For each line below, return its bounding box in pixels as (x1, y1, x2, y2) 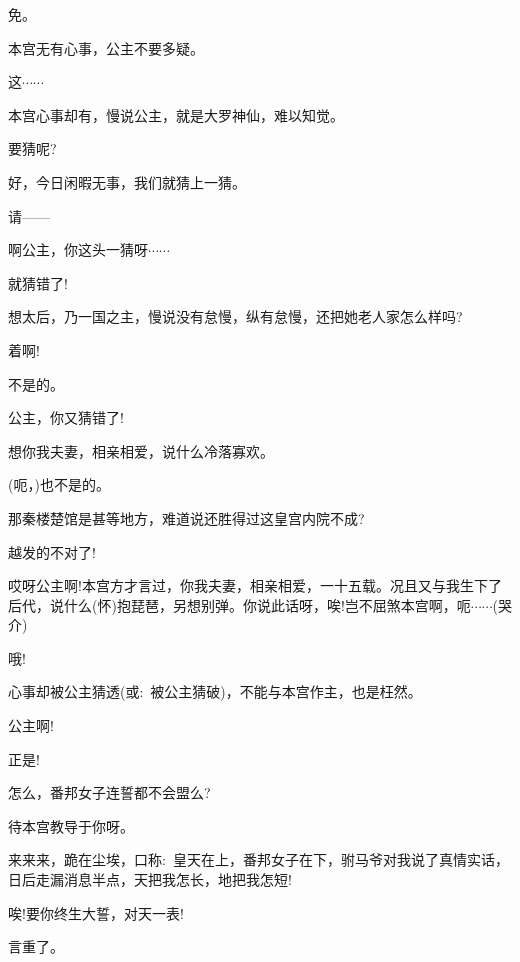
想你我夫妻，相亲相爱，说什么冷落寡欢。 (8, 440, 274, 461)
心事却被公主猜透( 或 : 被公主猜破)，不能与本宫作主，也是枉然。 (8, 681, 422, 702)
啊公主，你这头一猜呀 (8, 239, 148, 260)
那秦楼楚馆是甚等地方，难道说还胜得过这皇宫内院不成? (8, 507, 365, 528)
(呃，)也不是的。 (8, 474, 110, 495)
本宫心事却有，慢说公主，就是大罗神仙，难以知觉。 (8, 104, 344, 125)
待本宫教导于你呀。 (8, 815, 134, 836)
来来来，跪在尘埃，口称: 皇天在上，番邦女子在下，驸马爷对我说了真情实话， (8, 849, 509, 870)
